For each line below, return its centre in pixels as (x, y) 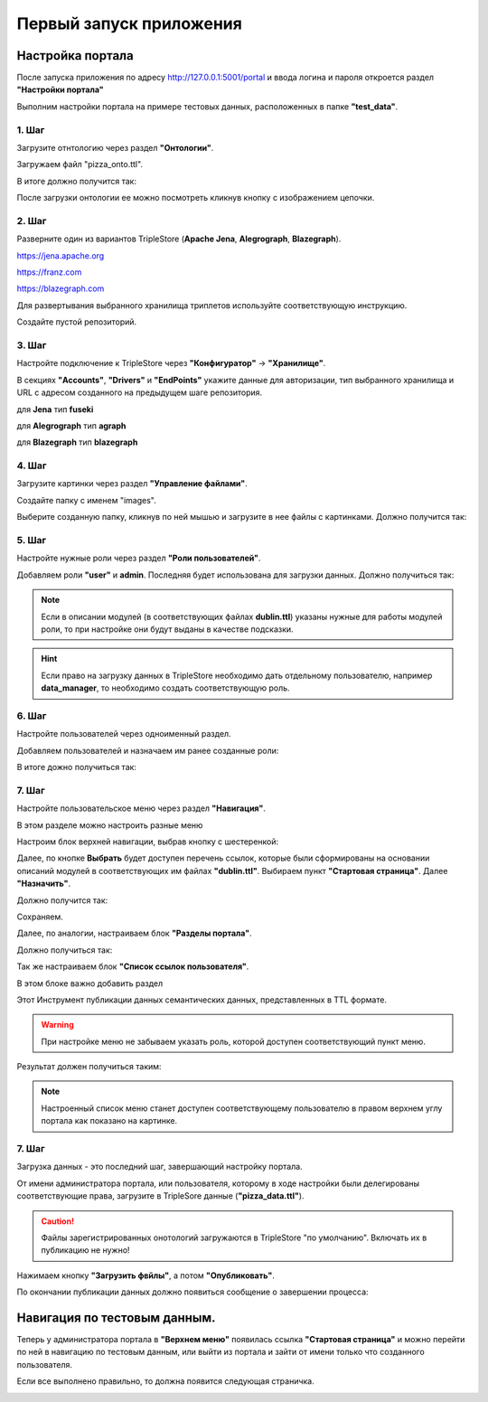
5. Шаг (32, 541)
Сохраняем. (40, 917)
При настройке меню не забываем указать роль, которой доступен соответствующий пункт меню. (234, 1041)
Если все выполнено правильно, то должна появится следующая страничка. (166, 1381)
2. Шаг (32, 221)
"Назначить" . (44, 884)
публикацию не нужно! (85, 1250)
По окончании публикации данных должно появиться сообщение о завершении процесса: (193, 1292)
